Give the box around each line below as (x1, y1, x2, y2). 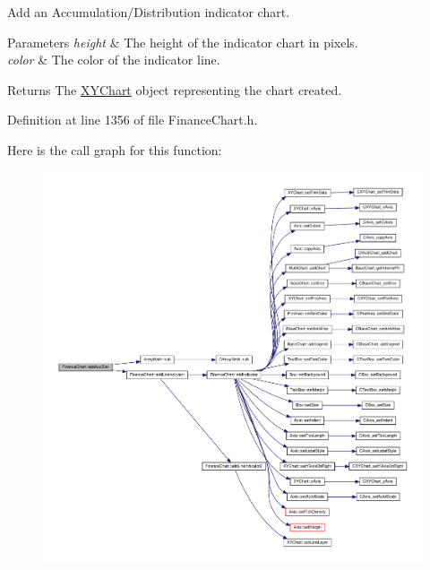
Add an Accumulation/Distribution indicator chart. (7, 3, 290, 21)
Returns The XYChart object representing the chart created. (7, 80, 342, 99)
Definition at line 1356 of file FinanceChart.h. (7, 110, 258, 129)
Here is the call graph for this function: (7, 140, 222, 159)
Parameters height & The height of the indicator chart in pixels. (7, 32, 358, 51)
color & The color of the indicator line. (7, 50, 220, 69)
